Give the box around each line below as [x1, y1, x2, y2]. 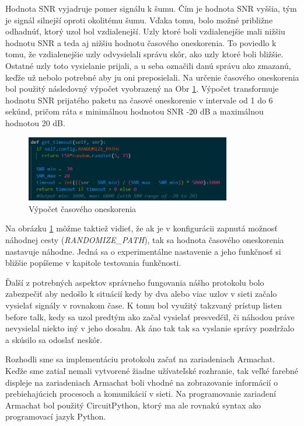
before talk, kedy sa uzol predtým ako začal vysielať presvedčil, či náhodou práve [5, 310, 295, 323]
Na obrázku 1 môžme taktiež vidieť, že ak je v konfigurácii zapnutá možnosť [5, 222, 278, 234]
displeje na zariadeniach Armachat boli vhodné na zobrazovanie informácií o [5, 376, 278, 388]
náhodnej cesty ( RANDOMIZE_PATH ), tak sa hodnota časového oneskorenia [5, 234, 284, 246]
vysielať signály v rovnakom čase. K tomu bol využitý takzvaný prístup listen [5, 299, 282, 311]
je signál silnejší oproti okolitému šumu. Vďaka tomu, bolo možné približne [5, 13, 273, 26]
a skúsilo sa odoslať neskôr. [5, 333, 103, 345]
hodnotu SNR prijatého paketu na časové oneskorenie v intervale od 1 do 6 [5, 93, 273, 106]
